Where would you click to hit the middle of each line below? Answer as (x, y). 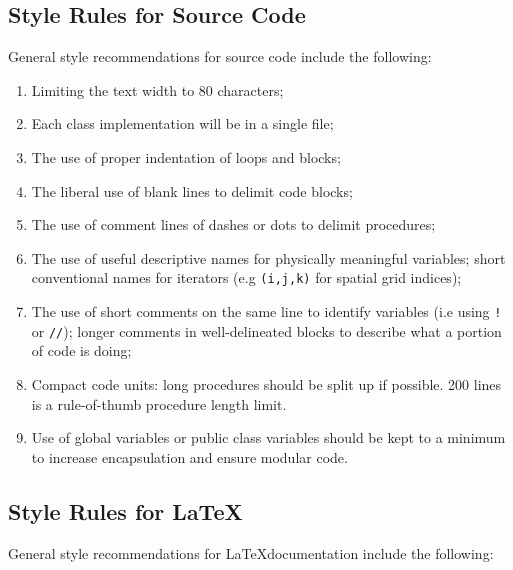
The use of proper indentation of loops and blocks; (186, 156)
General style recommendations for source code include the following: (220, 56)
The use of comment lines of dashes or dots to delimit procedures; (233, 224)
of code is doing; (81, 350)
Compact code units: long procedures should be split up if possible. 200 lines (266, 383)
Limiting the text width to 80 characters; (157, 89)
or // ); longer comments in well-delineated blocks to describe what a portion (266, 330)
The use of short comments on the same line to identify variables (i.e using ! (266, 311)
